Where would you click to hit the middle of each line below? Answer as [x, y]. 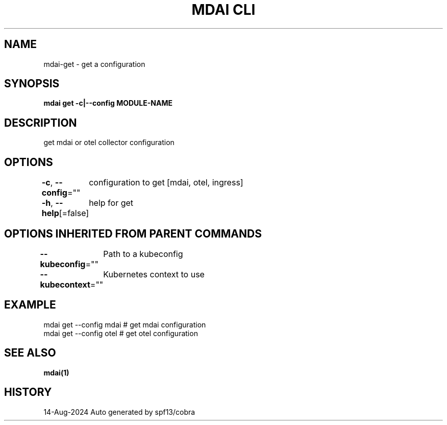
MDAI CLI [224, 10]
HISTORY [28, 392]
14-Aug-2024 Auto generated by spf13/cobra [119, 412]
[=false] [74, 213]
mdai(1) [56, 372]
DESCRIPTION [41, 123]
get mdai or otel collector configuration [109, 143]
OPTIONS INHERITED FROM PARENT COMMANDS [133, 233]
